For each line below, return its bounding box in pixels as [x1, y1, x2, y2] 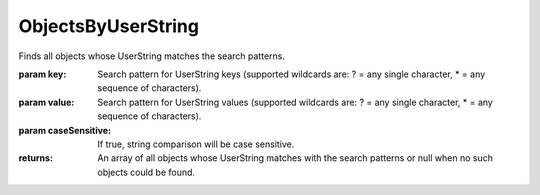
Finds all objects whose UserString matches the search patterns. [18, 50, 285, 62]
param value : [18, 96, 75, 108]
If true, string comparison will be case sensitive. [97, 138, 295, 150]
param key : [18, 68, 67, 80]
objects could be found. [97, 166, 195, 178]
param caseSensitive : [18, 124, 112, 136]
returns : [18, 152, 54, 164]
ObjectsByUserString [18, 15, 200, 37]
